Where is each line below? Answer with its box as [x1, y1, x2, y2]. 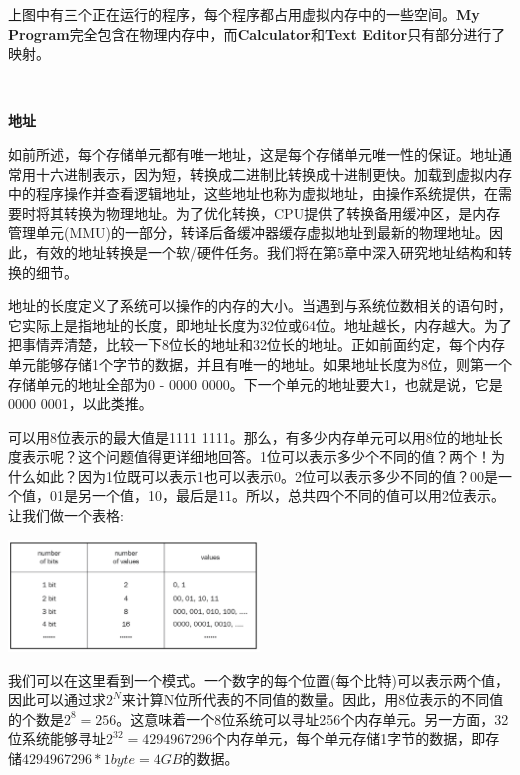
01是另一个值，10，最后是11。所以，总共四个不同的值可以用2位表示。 [49, 485, 505, 506]
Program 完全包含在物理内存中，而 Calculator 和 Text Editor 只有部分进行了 [8, 23, 506, 44]
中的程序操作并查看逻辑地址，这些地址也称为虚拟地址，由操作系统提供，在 [8, 183, 498, 204]
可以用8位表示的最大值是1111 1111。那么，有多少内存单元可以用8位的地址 [8, 426, 489, 447]
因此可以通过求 [8, 689, 106, 710]
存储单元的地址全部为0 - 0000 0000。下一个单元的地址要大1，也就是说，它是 [8, 373, 503, 394]
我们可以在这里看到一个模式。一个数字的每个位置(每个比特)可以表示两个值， [8, 669, 509, 690]
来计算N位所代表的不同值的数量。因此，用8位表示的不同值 [121, 689, 504, 710]
